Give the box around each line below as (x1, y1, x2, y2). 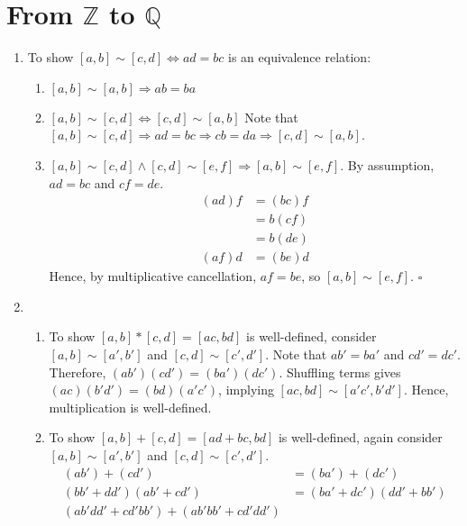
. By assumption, (340, 155, 435, 174)
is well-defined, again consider (278, 428, 443, 447)
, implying (218, 380, 274, 399)
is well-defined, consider (246, 327, 377, 346)
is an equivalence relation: (228, 48, 371, 67)
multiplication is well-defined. (49, 397, 212, 416)
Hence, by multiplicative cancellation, (49, 267, 257, 286)
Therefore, (49, 362, 106, 381)
